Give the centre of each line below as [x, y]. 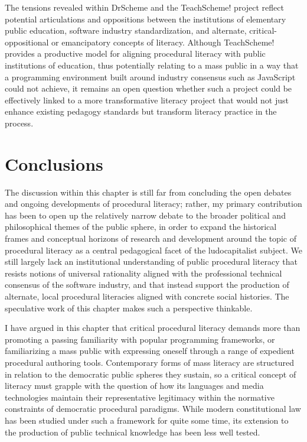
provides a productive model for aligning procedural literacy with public [135, 53]
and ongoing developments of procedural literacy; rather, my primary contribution [153, 204]
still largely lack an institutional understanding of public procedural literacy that [151, 261]
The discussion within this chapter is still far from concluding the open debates [148, 192]
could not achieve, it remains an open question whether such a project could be [148, 88]
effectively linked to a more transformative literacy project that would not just [147, 100]
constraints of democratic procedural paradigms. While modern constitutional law [153, 409]
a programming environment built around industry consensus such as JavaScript [150, 77]
